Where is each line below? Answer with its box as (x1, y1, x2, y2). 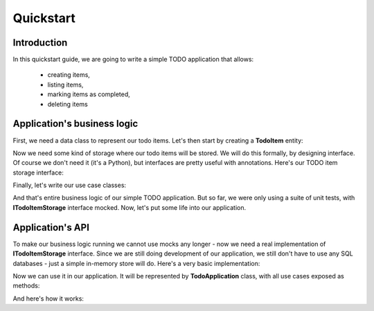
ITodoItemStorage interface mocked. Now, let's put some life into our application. (12, 203, 247, 211)
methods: (12, 281, 40, 290)
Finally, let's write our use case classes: (12, 181, 127, 190)
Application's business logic (12, 118, 139, 130)
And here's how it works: (12, 294, 84, 303)
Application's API (12, 222, 90, 233)
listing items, (47, 80, 84, 89)
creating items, (47, 71, 90, 79)
